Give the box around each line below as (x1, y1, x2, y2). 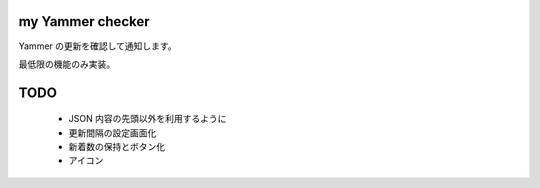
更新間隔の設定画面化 (68, 126, 157, 139)
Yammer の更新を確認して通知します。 (18, 40, 177, 52)
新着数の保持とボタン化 (68, 141, 165, 153)
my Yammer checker (18, 13, 150, 30)
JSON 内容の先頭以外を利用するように (68, 113, 227, 125)
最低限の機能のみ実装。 (18, 58, 115, 70)
